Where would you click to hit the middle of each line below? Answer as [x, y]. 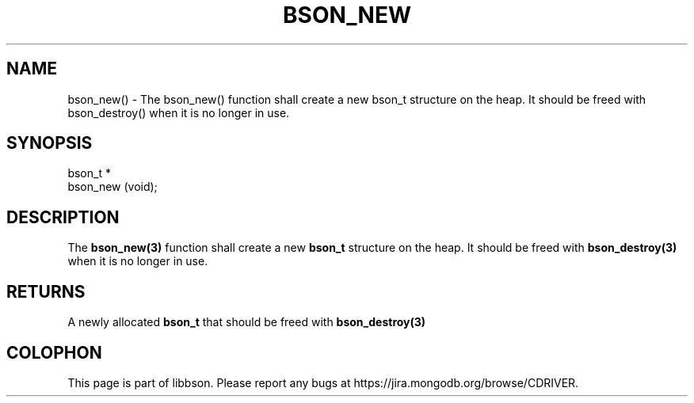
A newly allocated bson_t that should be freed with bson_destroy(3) [247, 322]
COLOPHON [54, 352]
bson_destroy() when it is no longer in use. [179, 112]
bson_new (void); [112, 187]
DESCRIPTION [63, 217]
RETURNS [46, 291]
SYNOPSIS [50, 143]
